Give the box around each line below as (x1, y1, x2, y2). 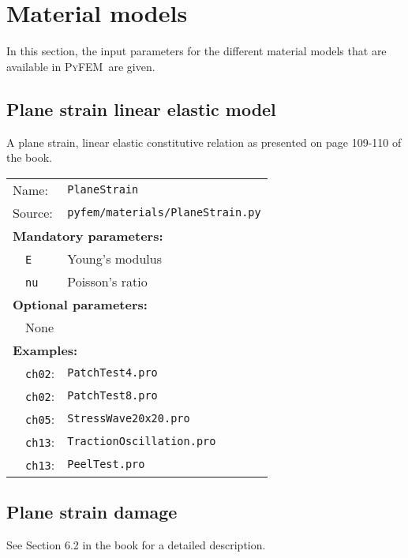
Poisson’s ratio (67, 272, 148, 290)
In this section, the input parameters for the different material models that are (6, 43, 387, 59)
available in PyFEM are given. (6, 58, 155, 74)
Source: (13, 203, 53, 222)
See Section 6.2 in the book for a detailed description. (6, 536, 266, 552)
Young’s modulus (67, 249, 162, 268)
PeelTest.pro (67, 458, 145, 471)
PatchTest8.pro (67, 389, 158, 403)
